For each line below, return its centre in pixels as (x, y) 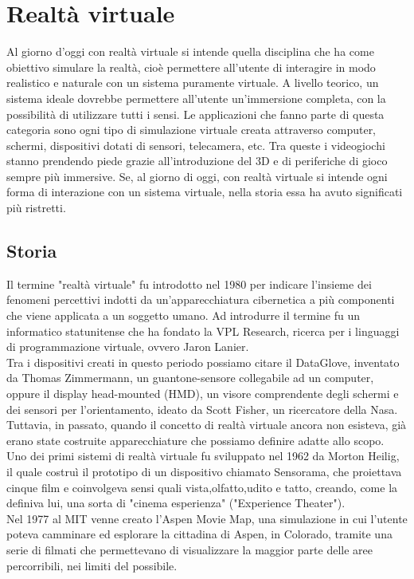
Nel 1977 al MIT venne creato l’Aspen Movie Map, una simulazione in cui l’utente (207, 518)
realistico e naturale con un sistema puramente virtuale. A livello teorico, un (193, 83)
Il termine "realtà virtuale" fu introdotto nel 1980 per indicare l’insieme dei (189, 284)
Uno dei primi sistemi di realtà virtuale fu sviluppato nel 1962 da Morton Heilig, (203, 456)
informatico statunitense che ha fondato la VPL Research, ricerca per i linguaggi (203, 331)
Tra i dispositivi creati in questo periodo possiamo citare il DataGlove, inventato (203, 362)
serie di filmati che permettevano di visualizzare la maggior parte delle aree (190, 549)
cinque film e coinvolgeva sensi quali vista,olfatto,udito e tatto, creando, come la (202, 487)
